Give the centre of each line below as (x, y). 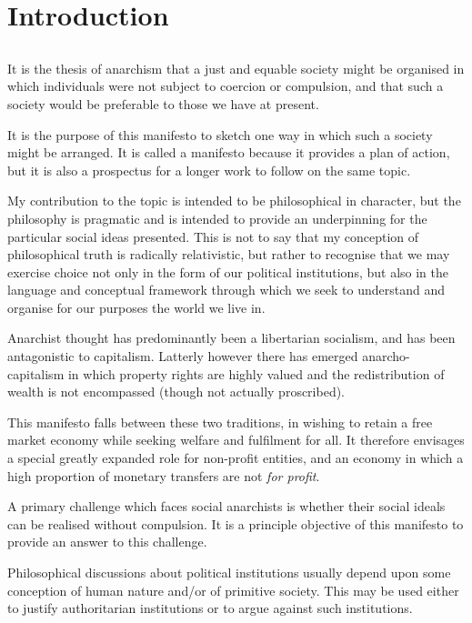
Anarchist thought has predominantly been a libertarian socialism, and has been (231, 338)
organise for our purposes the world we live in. (136, 307)
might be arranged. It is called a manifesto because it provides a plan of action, (229, 152)
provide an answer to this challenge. (107, 542)
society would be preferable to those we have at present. (163, 103)
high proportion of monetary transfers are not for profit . (164, 475)
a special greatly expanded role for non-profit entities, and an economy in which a (236, 458)
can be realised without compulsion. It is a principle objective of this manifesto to (236, 523)
